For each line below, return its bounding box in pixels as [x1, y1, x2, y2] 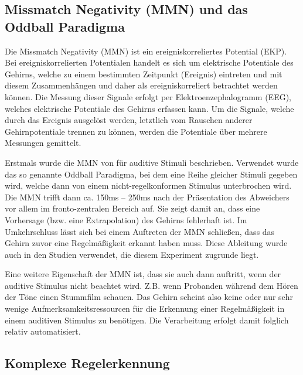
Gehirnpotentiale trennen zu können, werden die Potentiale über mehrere [5, 125, 267, 137]
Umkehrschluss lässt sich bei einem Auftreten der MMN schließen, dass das [5, 225, 275, 237]
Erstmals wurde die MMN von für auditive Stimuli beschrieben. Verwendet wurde [5, 156, 299, 168]
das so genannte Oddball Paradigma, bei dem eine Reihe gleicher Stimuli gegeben [5, 168, 298, 180]
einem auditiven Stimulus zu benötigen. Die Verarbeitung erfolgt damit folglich [5, 313, 289, 326]
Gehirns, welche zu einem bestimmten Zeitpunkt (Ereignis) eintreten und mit [5, 67, 282, 80]
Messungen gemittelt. [5, 137, 81, 149]
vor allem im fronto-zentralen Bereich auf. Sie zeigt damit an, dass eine [5, 202, 260, 214]
